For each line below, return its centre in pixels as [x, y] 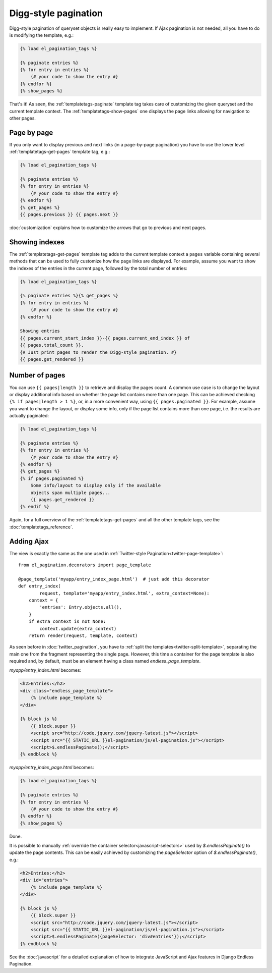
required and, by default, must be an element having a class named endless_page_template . [105, 661]
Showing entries [40, 331]
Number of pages [37, 375]
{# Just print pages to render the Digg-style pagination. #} [98, 352]
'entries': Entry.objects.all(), [81, 607]
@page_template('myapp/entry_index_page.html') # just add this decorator [114, 579]
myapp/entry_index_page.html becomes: [52, 768]
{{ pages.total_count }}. [52, 345]
